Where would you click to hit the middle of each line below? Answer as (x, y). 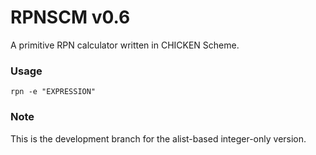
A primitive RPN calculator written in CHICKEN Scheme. (125, 45)
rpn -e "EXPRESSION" (53, 92)
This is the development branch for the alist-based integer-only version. (158, 138)
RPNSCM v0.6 (70, 17)
